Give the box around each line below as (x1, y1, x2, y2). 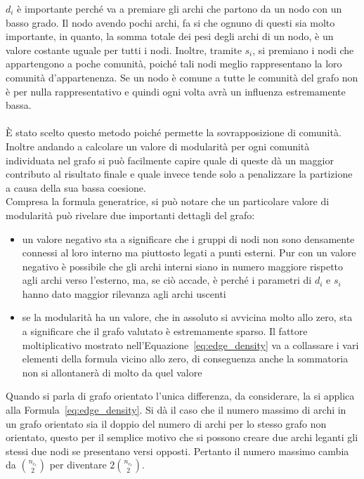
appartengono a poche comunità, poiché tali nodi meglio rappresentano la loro (6, 56, 342, 71)
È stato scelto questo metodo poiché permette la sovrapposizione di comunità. (6, 125, 342, 140)
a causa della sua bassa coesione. (6, 180, 146, 195)
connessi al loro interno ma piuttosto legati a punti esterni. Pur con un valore (22, 245, 356, 260)
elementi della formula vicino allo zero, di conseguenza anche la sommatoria (22, 351, 349, 366)
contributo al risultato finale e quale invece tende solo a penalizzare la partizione (6, 166, 353, 181)
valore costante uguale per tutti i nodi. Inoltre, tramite (6, 42, 242, 57)
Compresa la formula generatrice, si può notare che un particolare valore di (6, 194, 330, 209)
